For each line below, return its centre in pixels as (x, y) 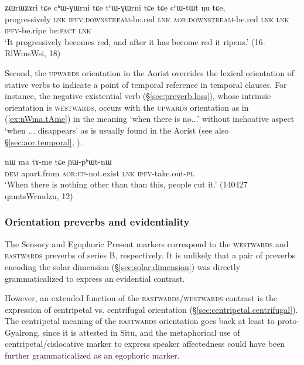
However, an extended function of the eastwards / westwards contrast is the (141, 298)
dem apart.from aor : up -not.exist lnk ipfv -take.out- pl (100, 173)
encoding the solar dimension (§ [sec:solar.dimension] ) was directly (123, 266)
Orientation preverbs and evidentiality (97, 222)
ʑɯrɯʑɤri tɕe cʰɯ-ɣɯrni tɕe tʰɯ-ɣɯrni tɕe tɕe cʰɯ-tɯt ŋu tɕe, (115, 7)
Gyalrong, (23, 332)
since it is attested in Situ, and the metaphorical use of (141, 332)
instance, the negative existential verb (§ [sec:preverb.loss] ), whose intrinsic (138, 96)
